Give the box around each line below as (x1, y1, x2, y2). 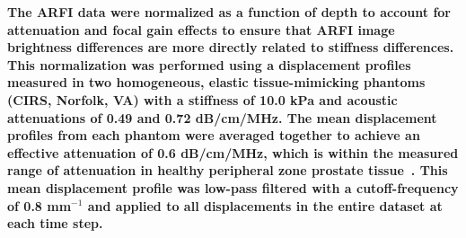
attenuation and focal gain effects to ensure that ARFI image (7, 20, 395, 39)
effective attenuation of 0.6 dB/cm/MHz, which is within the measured (7, 143, 459, 162)
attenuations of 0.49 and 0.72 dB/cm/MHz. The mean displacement (7, 108, 437, 127)
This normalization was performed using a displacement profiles (7, 55, 411, 74)
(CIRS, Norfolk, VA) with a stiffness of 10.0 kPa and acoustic (7, 90, 398, 109)
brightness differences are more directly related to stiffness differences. (7, 38, 454, 57)
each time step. (7, 214, 103, 233)
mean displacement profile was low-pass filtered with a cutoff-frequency (7, 178, 459, 197)
